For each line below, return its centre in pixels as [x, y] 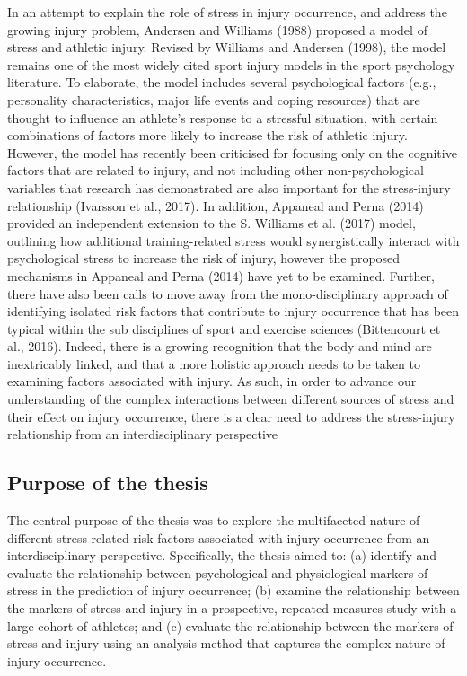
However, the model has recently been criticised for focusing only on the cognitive [232, 152]
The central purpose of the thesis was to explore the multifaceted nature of [214, 520]
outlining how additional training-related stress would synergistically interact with [233, 240]
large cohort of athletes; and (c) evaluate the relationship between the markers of [230, 625]
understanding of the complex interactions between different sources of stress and [231, 399]
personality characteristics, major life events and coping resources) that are [214, 99]
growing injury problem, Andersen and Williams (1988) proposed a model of [217, 29]
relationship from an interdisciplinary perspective [143, 434]
